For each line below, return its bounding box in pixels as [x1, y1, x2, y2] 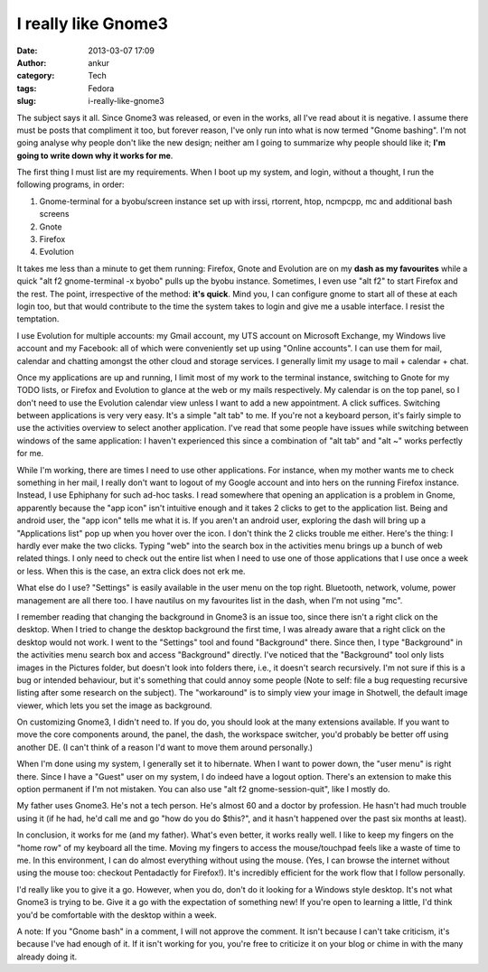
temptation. [16, 313, 60, 324]
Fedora [88, 82, 115, 94]
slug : [16, 96, 36, 107]
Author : [16, 57, 47, 68]
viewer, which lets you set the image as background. [16, 700, 212, 711]
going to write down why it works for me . [16, 150, 174, 161]
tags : [16, 82, 37, 94]
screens [39, 209, 70, 220]
